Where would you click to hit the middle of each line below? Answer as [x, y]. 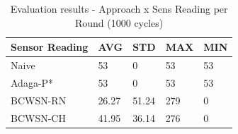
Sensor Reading [50, 47]
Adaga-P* [32, 82]
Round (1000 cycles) [119, 22]
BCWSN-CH [38, 117]
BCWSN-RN [39, 100]
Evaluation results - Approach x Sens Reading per [119, 8]
